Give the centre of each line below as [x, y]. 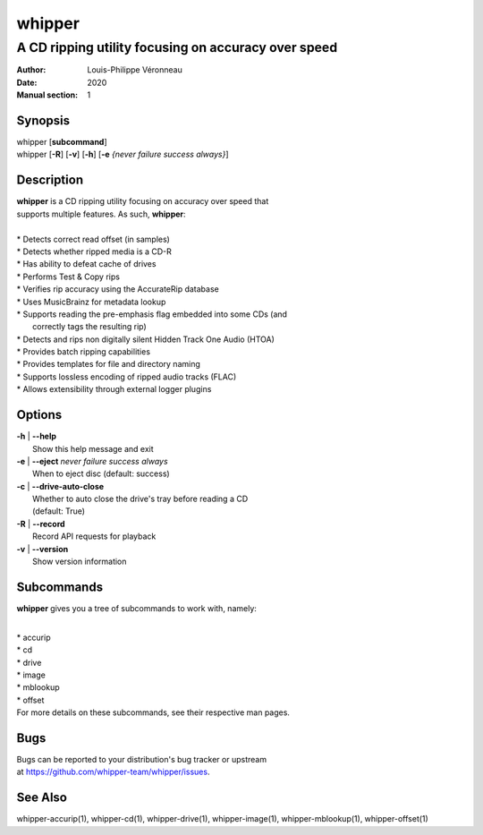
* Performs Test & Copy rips [68, 277]
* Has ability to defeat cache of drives [86, 264]
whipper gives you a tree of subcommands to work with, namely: [136, 608]
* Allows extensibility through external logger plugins [114, 389]
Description [50, 180]
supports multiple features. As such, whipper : [102, 214]
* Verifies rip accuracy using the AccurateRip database [118, 289]
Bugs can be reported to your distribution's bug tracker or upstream [142, 759]
